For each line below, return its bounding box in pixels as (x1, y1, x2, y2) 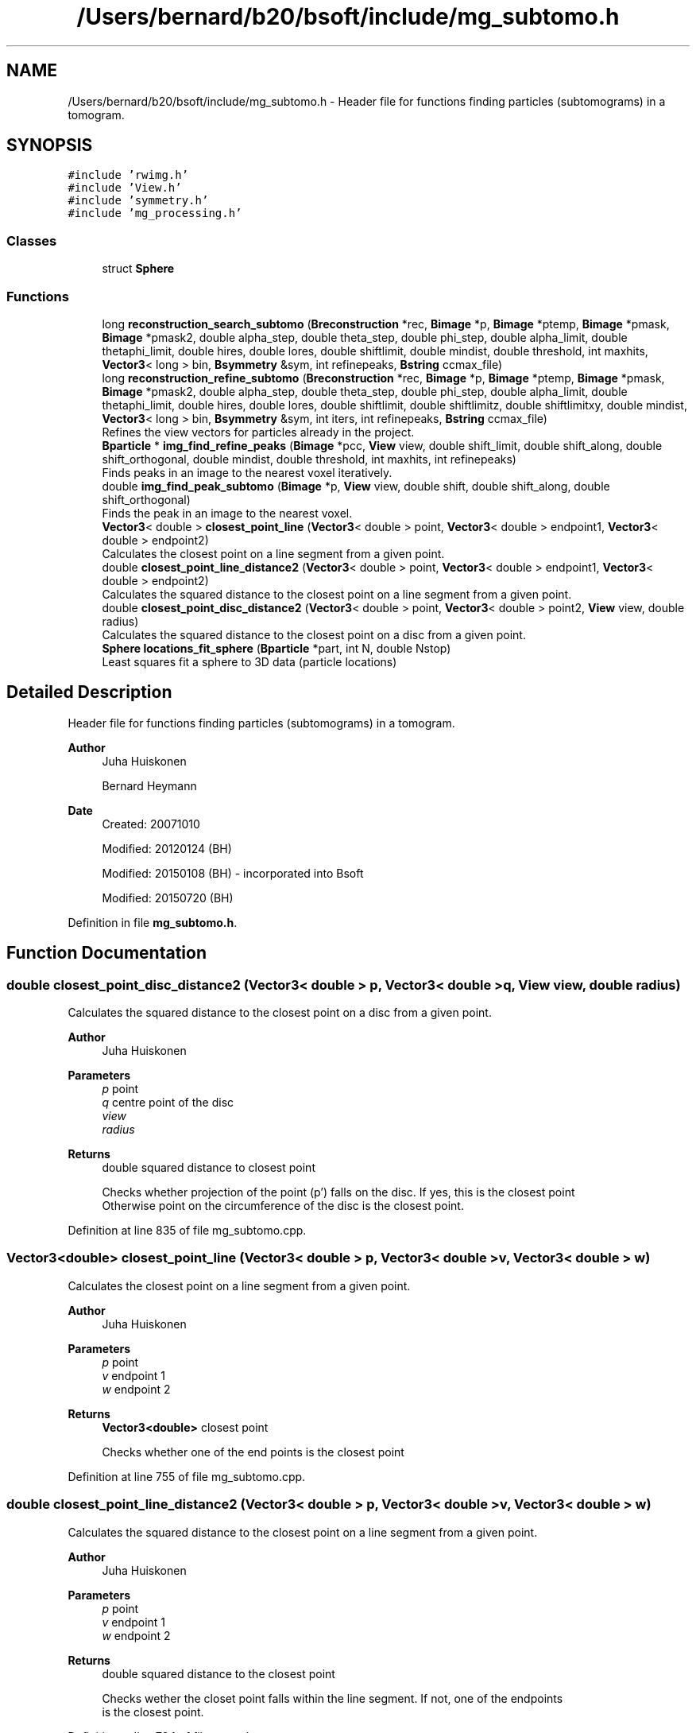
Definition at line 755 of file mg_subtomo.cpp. (68, 1469, 306, 1483)
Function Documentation (6, 943, 207, 963)
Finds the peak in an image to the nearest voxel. (102, 506, 353, 520)
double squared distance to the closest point (102, 1666, 335, 1681)
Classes (6, 232, 57, 249)
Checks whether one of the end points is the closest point (102, 1444, 404, 1459)
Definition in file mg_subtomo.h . (68, 915, 238, 929)
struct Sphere (102, 262, 175, 276)
